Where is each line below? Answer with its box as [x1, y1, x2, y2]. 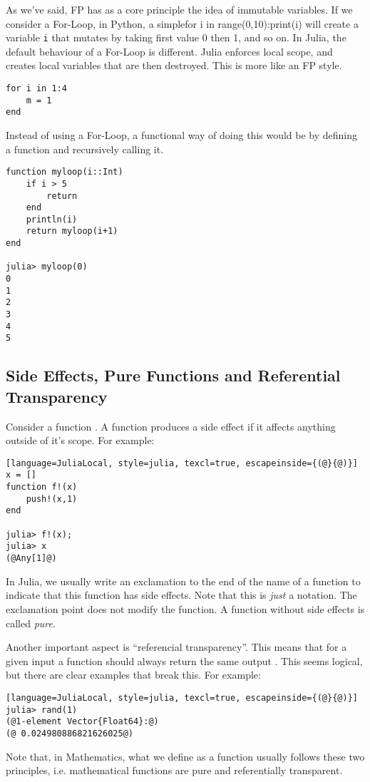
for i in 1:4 [6, 83, 67, 94]
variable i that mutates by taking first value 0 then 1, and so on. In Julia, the [6, 30, 346, 45]
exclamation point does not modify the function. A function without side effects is [6, 601, 365, 616]
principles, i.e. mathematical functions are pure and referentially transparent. [6, 763, 343, 778]
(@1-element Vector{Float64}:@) [6, 716, 159, 727]
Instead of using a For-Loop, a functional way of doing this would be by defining [6, 128, 358, 142]
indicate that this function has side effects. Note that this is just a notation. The [6, 587, 357, 602]
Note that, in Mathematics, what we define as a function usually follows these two [6, 748, 365, 763]
